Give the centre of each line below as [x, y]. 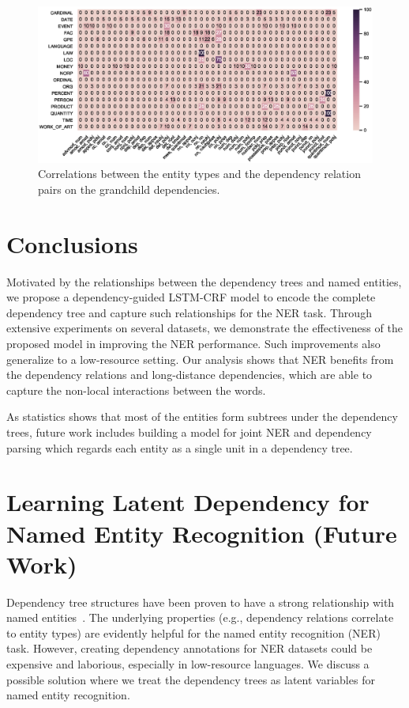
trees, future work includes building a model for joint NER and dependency [189, 432]
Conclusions [72, 243]
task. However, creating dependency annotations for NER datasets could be [189, 648]
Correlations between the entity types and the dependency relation [199, 174]
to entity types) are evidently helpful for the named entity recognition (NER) [193, 632]
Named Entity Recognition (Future [202, 533]
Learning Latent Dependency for [188, 502]
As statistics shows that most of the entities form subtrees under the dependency [202, 416]
